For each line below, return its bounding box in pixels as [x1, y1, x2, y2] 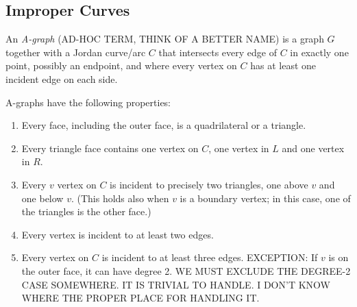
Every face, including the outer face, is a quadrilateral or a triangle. [21, 118, 306, 132]
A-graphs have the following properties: [5, 95, 171, 109]
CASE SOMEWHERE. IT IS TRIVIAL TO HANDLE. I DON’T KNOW [21, 277, 330, 291]
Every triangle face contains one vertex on [21, 140, 199, 155]
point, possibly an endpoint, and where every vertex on [5, 58, 237, 73]
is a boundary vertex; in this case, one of [180, 191, 351, 205]
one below [21, 191, 64, 205]
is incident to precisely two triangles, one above [110, 177, 308, 191]
